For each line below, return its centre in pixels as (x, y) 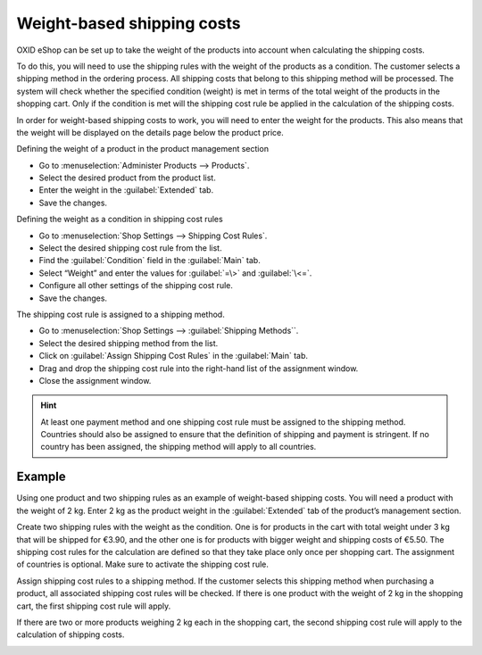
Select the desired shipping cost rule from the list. (130, 248)
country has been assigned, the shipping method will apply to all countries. (179, 447)
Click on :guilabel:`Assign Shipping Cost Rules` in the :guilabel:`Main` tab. (173, 356)
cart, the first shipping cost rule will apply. (94, 606)
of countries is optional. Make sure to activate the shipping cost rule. (143, 564)
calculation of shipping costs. (71, 634)
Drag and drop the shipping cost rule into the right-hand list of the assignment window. (199, 368)
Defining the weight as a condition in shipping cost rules (120, 220)
